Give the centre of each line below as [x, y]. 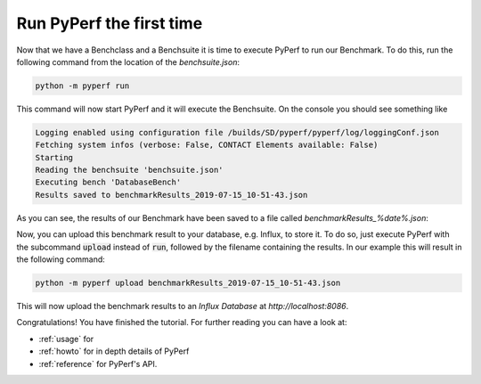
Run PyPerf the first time [110, 23]
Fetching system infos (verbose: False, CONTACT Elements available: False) [207, 145]
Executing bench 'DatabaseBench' [108, 182]
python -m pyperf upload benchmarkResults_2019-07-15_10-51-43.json [188, 282]
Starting [54, 157]
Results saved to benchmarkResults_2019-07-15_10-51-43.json [171, 195]
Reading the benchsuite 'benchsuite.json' [129, 170]
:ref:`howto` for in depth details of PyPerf [114, 351]
